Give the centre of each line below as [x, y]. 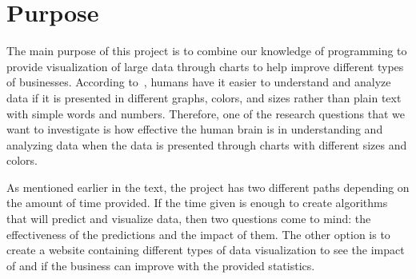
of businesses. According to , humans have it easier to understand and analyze [199, 82]
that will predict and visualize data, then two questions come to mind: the [189, 219]
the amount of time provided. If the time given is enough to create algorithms [197, 203]
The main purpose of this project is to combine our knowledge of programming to [207, 51]
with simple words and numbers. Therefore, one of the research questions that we [206, 113]
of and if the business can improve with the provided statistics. [161, 265]
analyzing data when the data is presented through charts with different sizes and [207, 144]
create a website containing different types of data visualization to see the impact [206, 250]
